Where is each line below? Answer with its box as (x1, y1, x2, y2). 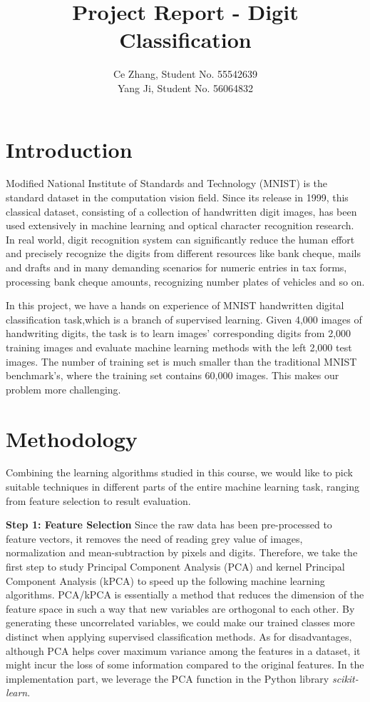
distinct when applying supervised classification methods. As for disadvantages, (6, 629, 352, 643)
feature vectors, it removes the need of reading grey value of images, (6, 531, 303, 546)
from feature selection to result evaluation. (6, 493, 191, 508)
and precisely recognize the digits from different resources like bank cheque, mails (6, 246, 361, 261)
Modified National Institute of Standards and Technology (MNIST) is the (6, 176, 328, 191)
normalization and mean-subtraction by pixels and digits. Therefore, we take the (6, 545, 358, 560)
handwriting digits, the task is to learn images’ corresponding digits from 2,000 (6, 326, 351, 341)
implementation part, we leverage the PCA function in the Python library (6, 671, 329, 686)
